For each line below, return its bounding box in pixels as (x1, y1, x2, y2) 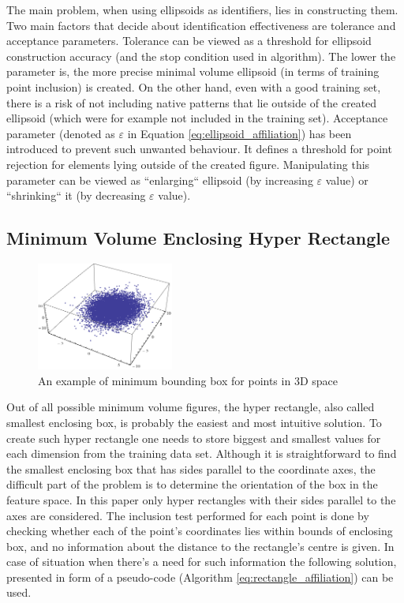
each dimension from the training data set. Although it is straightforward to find (6, 445, 397, 462)
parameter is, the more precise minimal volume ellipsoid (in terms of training (6, 63, 380, 80)
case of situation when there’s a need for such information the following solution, (6, 553, 397, 570)
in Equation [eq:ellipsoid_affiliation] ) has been (127, 125, 352, 141)
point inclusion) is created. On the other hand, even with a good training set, (6, 78, 381, 95)
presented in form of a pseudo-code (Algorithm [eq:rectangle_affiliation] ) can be (6, 568, 394, 585)
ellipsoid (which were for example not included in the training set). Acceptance (6, 110, 388, 126)
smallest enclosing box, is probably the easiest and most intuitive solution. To (6, 414, 382, 430)
